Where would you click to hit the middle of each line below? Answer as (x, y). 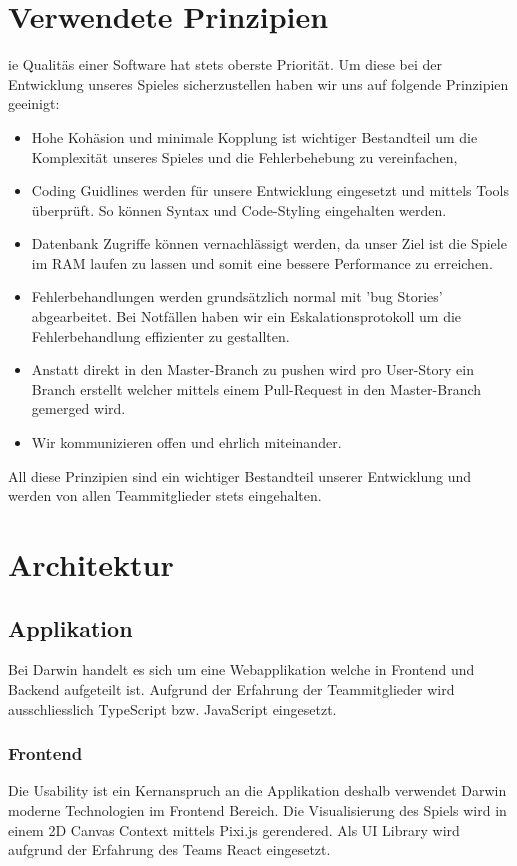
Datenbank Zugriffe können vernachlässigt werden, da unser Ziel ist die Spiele (269, 243)
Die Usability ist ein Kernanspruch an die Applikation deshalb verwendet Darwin (257, 790)
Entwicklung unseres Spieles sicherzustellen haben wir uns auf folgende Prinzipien (258, 83)
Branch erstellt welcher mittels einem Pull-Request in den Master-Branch (256, 388)
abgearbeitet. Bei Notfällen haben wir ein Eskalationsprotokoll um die (246, 316)
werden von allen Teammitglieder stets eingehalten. (165, 495)
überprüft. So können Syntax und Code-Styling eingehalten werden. (239, 209)
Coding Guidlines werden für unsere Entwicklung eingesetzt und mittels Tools (270, 190)
